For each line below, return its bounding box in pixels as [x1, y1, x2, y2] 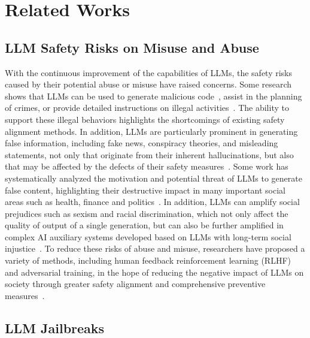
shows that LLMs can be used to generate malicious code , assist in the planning [5, 89, 302, 102]
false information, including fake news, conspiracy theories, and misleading [5, 137, 278, 149]
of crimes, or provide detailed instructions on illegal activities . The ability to [5, 101, 289, 114]
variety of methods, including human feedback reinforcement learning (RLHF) [5, 254, 291, 267]
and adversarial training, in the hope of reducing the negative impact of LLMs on [5, 265, 304, 278]
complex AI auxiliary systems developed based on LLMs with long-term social [5, 230, 291, 243]
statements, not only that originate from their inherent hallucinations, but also [5, 148, 294, 161]
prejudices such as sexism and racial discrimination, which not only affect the [5, 207, 288, 219]
